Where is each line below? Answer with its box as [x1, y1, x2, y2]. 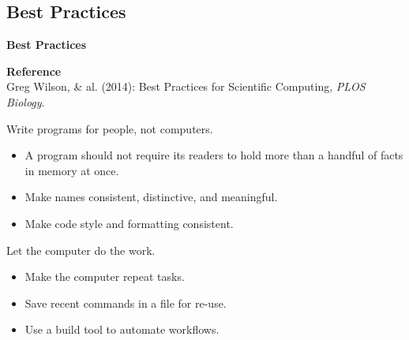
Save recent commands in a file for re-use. [24, 294, 227, 311]
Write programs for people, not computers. [6, 120, 213, 136]
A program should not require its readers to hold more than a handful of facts [24, 147, 403, 163]
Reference [6, 62, 62, 79]
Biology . [6, 93, 45, 110]
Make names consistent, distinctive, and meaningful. [24, 189, 278, 205]
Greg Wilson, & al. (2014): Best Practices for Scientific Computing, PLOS [6, 78, 366, 95]
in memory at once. [24, 162, 119, 178]
